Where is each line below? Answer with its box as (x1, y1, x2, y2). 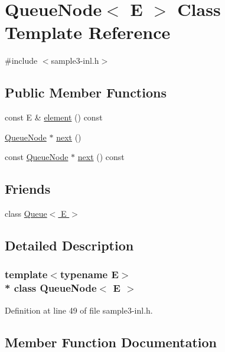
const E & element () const (5, 111, 103, 123)
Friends (5, 180, 51, 198)
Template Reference (5, 20, 171, 44)
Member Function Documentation (5, 333, 217, 351)
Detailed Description (5, 236, 134, 255)
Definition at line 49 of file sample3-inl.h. (5, 304, 153, 316)
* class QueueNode (5, 281, 97, 295)
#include (5, 54, 38, 67)
